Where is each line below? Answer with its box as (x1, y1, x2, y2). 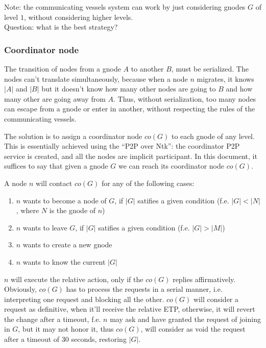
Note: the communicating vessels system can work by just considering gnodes (4, 2, 246, 12)
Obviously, (4, 284, 37, 294)
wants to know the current (22, 256, 106, 267)
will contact (36, 177, 72, 188)
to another (131, 63, 164, 74)
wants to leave (22, 222, 67, 233)
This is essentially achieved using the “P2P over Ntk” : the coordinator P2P (4, 141, 240, 151)
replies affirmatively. (173, 273, 236, 284)
